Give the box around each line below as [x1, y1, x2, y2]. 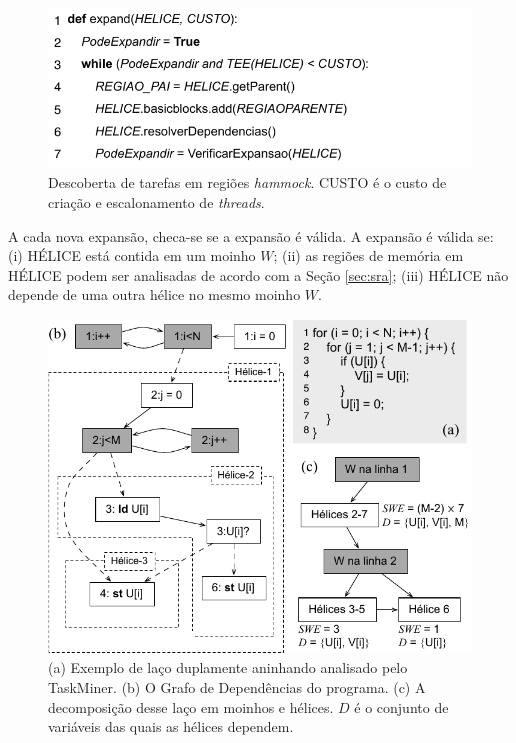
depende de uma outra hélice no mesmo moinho [8, 284, 301, 305]
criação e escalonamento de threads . [48, 192, 265, 213]
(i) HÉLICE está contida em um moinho [8, 245, 256, 266]
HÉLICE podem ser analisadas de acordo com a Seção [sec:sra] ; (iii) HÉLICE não [8, 264, 509, 285]
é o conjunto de [354, 696, 449, 717]
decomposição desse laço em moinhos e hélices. [48, 696, 334, 717]
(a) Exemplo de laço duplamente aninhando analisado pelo [48, 657, 408, 678]
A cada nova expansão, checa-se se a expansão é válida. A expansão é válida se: [8, 225, 494, 246]
